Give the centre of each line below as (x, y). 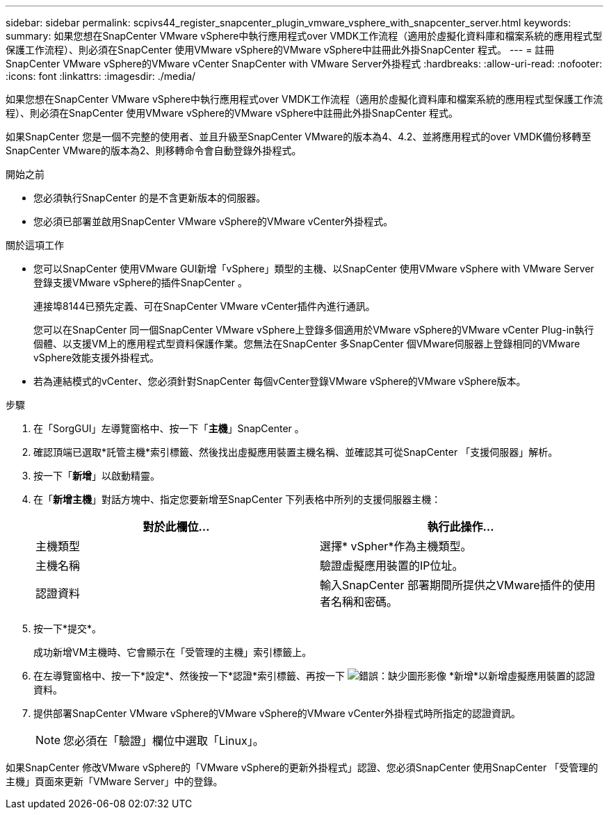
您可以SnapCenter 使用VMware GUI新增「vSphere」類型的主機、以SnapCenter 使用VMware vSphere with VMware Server (314, 269)
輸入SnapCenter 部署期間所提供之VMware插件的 (447, 585)
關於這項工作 (35, 245)
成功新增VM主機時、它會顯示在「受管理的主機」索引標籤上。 (173, 652)
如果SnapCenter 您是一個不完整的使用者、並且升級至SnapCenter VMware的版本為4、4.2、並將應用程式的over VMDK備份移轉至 (299, 137)
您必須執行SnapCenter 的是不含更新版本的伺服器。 (150, 198)
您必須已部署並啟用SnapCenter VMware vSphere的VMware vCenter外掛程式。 (213, 221)
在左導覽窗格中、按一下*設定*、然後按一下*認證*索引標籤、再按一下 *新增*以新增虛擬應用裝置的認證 (314, 676)
